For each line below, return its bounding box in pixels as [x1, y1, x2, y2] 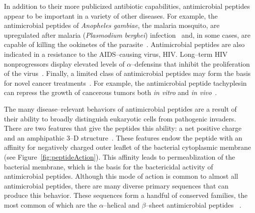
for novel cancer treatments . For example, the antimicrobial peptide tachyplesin [4, 77, 247, 88]
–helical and [103, 199, 140, 210]
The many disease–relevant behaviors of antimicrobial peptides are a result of [4, 103, 237, 114]
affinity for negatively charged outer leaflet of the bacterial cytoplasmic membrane [4, 142, 251, 152]
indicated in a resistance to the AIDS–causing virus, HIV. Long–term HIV [4, 48, 228, 59]
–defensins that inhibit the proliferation [131, 58, 250, 69]
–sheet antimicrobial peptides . [145, 199, 242, 210]
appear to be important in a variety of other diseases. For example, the [4, 10, 218, 21]
